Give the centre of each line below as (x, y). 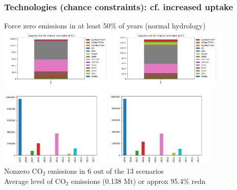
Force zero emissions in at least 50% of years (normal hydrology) (105, 26)
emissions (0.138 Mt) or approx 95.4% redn (138, 181)
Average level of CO (35, 181)
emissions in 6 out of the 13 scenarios (106, 171)
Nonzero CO (23, 171)
